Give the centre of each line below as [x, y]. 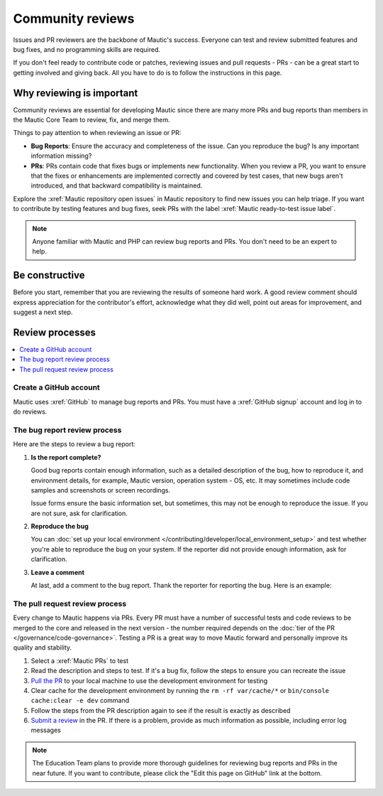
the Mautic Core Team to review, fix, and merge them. [91, 120]
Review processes [54, 332]
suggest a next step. [43, 312]
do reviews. [30, 412]
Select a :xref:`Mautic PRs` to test [80, 660]
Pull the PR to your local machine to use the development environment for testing [149, 681]
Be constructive [49, 275]
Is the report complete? [66, 457]
